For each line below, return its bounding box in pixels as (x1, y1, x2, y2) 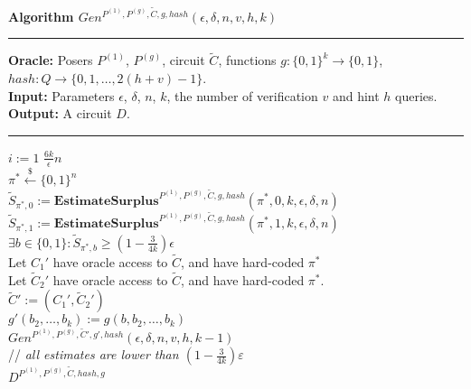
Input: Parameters (8, 86, 115, 105)
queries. (395, 86, 438, 105)
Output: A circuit (8, 104, 112, 123)
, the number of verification (166, 86, 318, 105)
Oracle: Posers (8, 51, 93, 69)
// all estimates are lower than (8, 345, 179, 364)
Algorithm (8, 6, 74, 25)
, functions (218, 51, 277, 69)
